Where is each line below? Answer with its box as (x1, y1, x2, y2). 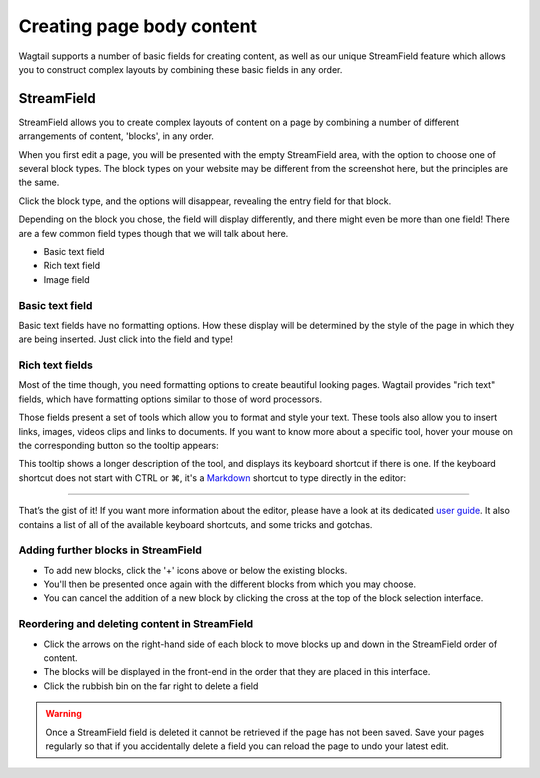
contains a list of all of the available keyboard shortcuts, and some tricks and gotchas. (18, 518, 373, 530)
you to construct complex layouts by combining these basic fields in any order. (18, 63, 343, 75)
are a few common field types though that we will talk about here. (18, 227, 289, 239)
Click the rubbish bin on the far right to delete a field (43, 680, 259, 692)
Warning (45, 708, 82, 720)
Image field (43, 273, 90, 285)
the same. (18, 176, 60, 189)
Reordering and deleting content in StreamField (18, 617, 254, 631)
